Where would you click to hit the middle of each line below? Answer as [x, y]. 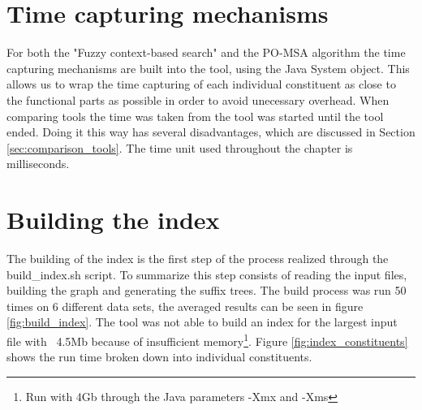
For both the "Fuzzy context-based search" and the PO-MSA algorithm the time [206, 52]
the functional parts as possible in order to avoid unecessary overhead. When [198, 99]
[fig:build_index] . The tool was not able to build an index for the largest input [202, 322]
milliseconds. [38, 164]
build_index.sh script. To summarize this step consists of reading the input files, [207, 274]
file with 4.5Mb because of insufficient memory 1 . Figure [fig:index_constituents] [207, 339]
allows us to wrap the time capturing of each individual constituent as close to [201, 84]
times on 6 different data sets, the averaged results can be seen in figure [185, 306]
